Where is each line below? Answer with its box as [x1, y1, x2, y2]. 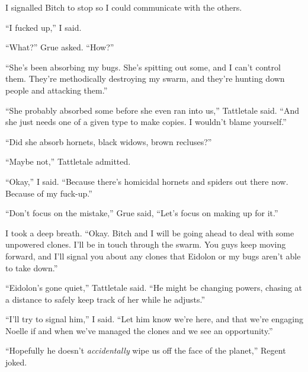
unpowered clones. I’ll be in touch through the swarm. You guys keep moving [5, 238, 286, 251]
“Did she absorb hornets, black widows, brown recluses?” [5, 135, 212, 147]
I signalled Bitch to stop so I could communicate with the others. [5, 1, 242, 13]
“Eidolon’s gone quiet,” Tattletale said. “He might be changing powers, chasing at [5, 281, 303, 294]
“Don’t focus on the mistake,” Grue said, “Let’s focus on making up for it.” [5, 207, 278, 219]
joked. [5, 356, 27, 368]
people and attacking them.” [5, 84, 108, 96]
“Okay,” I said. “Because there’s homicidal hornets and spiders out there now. [5, 175, 288, 187]
